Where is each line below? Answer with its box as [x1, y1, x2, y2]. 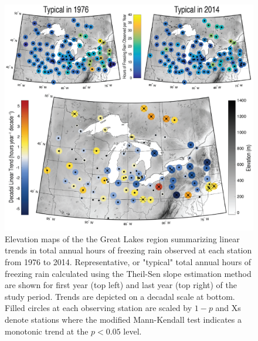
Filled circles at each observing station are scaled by [5, 302, 192, 314]
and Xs [215, 302, 241, 314]
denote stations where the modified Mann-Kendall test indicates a [5, 313, 242, 325]
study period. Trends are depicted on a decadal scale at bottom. [5, 290, 235, 302]
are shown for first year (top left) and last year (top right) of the [5, 279, 237, 291]
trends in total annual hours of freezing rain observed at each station [5, 244, 252, 256]
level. [123, 325, 142, 337]
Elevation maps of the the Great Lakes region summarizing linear [5, 232, 240, 245]
